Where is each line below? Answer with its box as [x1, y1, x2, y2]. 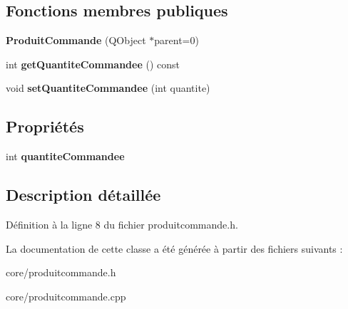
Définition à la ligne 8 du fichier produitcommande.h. [6, 216, 238, 231]
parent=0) [154, 33, 199, 48]
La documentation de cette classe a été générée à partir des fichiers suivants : [6, 241, 343, 256]
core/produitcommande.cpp [6, 288, 126, 303]
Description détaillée [6, 184, 161, 206]
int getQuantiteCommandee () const [6, 56, 180, 71]
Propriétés [6, 115, 84, 137]
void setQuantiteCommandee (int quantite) [6, 80, 210, 95]
